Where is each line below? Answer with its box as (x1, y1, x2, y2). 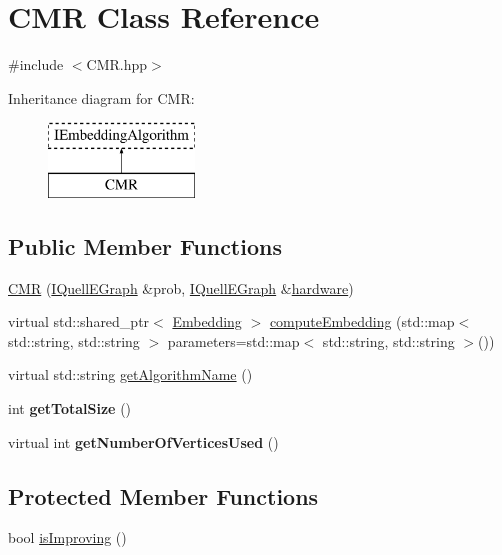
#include (8, 54, 64, 75)
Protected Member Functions (8, 480, 319, 511)
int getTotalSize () (8, 398, 132, 419)
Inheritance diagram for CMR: (8, 87, 195, 108)
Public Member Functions (8, 230, 282, 261)
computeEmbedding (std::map (269, 311, 455, 332)
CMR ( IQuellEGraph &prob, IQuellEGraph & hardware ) (8, 277, 354, 298)
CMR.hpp (86, 54, 148, 75)
